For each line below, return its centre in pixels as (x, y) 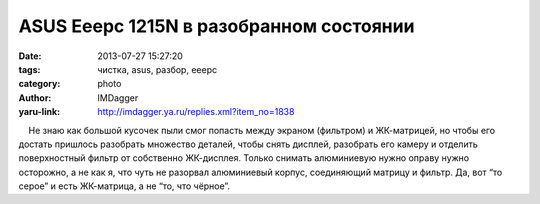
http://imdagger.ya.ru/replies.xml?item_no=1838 (196, 112)
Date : (30, 56)
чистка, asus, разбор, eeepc (157, 69)
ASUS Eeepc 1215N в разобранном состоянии (216, 26)
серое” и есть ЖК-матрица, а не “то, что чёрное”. (124, 186)
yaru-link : (39, 112)
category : (39, 84)
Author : (35, 97)
